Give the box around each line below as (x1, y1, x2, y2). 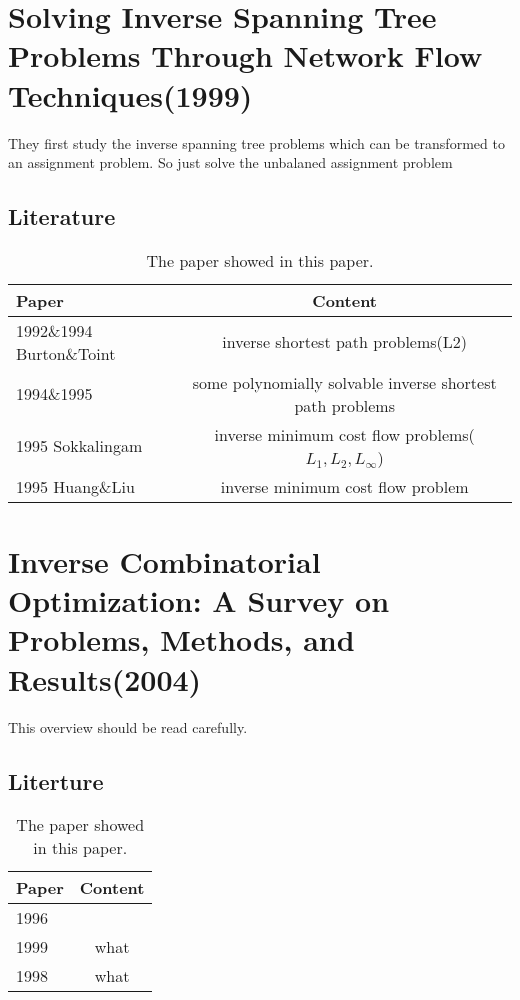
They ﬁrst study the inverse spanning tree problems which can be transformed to (8, 132, 505, 153)
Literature (8, 201, 116, 232)
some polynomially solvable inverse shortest (192, 370, 497, 394)
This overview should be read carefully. (8, 716, 248, 737)
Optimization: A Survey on (8, 580, 390, 621)
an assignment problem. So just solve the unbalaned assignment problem (8, 152, 453, 173)
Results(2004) (8, 658, 202, 699)
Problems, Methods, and (8, 619, 355, 660)
